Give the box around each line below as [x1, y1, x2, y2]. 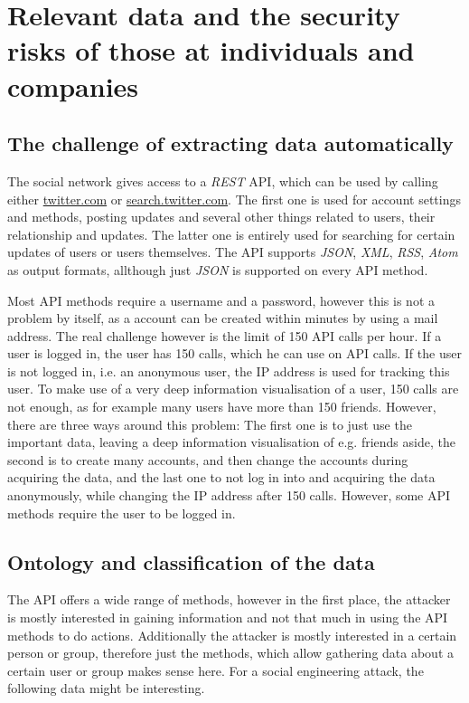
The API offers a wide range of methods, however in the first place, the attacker [7, 590, 451, 609]
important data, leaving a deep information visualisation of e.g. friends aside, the [7, 432, 455, 451]
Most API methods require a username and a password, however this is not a [7, 290, 436, 309]
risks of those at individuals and [7, 32, 415, 69]
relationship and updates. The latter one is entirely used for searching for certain [7, 224, 455, 243]
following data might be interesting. [7, 679, 205, 698]
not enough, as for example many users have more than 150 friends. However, [7, 397, 436, 416]
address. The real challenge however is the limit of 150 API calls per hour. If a [7, 326, 442, 345]
